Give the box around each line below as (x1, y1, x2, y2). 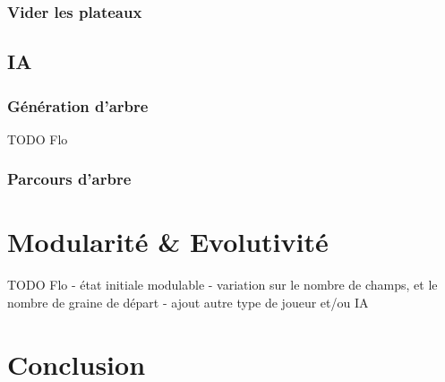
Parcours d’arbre (7, 168, 132, 190)
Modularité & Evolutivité (7, 223, 329, 260)
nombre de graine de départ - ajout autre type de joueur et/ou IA (7, 293, 369, 311)
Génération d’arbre (7, 94, 149, 117)
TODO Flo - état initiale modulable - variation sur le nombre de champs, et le (7, 275, 438, 294)
